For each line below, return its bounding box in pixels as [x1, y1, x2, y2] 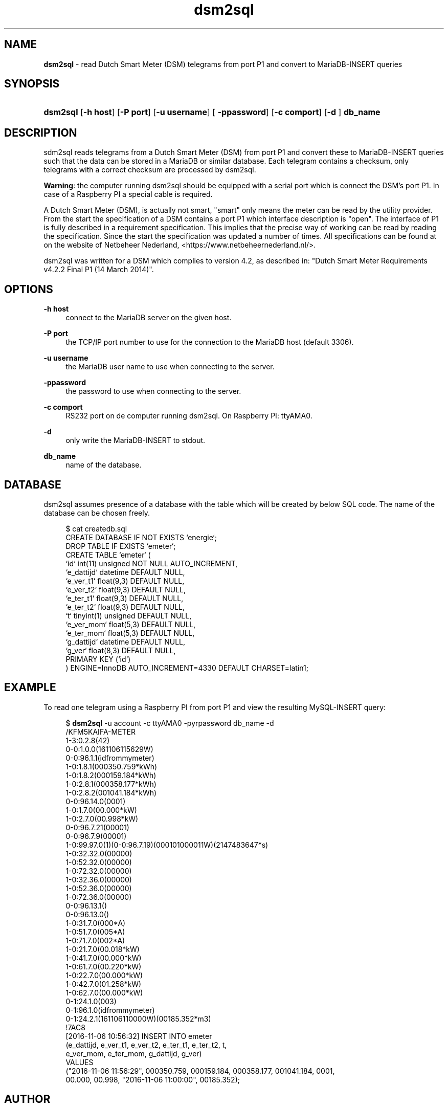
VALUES [65, 1057, 94, 1067]
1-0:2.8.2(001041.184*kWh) [65, 788, 157, 797]
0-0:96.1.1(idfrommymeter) [65, 753, 154, 762]
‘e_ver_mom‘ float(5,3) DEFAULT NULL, [65, 619, 196, 629]
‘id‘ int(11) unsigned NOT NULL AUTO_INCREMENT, [65, 559, 238, 568]
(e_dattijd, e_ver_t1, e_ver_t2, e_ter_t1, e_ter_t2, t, [65, 1040, 227, 1049]
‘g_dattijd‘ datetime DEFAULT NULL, [65, 637, 186, 646]
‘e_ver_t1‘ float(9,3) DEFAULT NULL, [65, 576, 185, 585]
